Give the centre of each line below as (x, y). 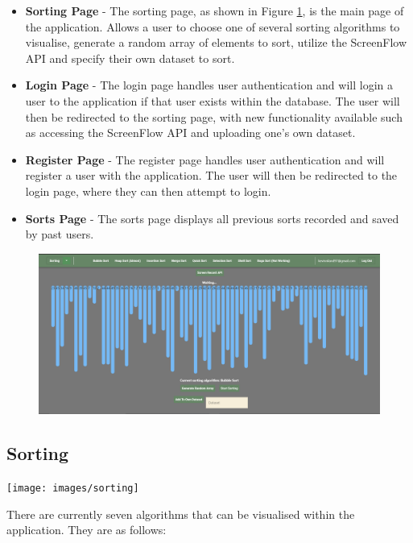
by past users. (60, 234)
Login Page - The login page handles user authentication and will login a (209, 85)
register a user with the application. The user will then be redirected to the (211, 175)
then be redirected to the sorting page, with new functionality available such (214, 116)
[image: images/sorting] (73, 489)
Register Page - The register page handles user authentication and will (205, 159)
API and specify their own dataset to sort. (130, 58)
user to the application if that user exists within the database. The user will (213, 100)
